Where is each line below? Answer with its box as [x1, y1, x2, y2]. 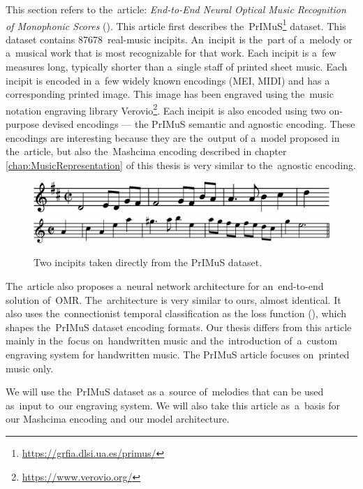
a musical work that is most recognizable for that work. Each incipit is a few [6, 45, 336, 60]
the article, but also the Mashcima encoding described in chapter [6, 144, 287, 159]
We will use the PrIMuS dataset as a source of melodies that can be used [6, 384, 324, 399]
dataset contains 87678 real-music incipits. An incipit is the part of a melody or [6, 31, 353, 46]
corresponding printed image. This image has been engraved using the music [6, 87, 334, 101]
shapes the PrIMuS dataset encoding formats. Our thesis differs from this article [6, 319, 352, 334]
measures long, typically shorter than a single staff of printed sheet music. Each [6, 59, 348, 74]
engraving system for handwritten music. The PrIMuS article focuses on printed [6, 347, 350, 361]
